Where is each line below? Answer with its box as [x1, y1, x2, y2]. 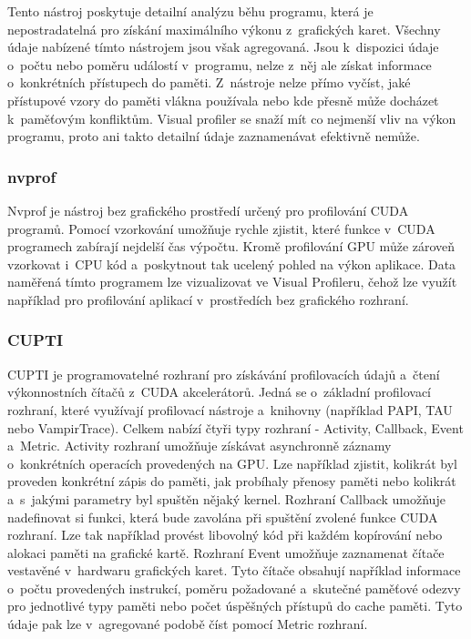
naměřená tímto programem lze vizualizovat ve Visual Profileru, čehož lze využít [7, 272, 457, 291]
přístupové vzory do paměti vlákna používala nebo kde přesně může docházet [7, 90, 439, 109]
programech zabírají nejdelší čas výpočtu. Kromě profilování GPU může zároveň [7, 237, 456, 256]
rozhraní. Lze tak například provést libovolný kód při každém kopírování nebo [7, 525, 443, 544]
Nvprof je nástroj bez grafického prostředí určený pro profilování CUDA [7, 200, 409, 219]
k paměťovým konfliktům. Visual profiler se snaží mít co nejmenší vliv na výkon [7, 108, 456, 127]
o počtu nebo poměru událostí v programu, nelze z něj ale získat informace [7, 55, 432, 74]
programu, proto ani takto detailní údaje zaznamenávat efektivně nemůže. [7, 127, 420, 146]
